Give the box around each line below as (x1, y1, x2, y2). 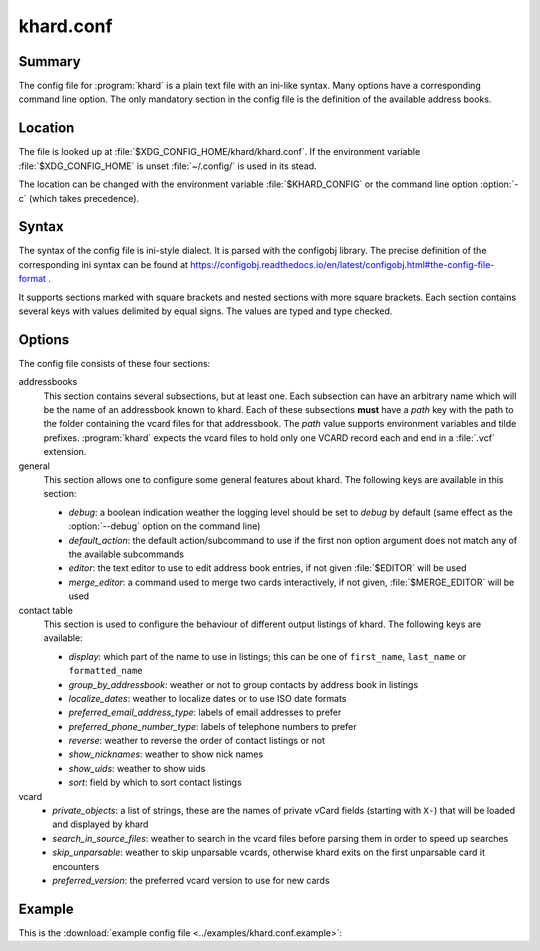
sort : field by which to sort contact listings (68, 776, 242, 789)
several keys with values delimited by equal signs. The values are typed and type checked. (18, 305, 393, 317)
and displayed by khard (52, 818, 149, 830)
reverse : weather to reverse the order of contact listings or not (68, 735, 325, 747)
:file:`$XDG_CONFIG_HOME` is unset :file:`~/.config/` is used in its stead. (18, 160, 317, 172)
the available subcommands (68, 548, 185, 560)
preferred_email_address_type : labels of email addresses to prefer (68, 706, 342, 719)
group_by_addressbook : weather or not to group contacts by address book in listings (68, 678, 419, 690)
